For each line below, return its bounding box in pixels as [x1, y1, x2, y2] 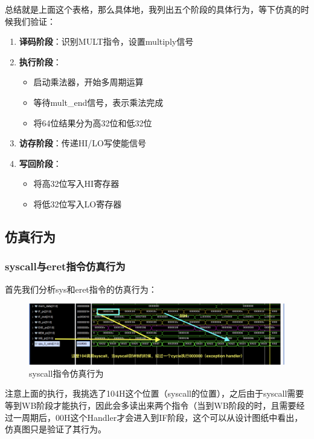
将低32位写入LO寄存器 [33, 197, 122, 210]
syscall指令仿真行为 [29, 366, 104, 379]
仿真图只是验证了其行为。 [5, 423, 106, 435]
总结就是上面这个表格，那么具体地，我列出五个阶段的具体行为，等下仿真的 [5, 3, 301, 15]
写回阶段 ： [19, 157, 62, 169]
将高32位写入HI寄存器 [33, 177, 120, 190]
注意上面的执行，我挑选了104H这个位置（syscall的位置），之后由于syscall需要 [5, 387, 304, 400]
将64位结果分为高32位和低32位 [33, 116, 152, 129]
